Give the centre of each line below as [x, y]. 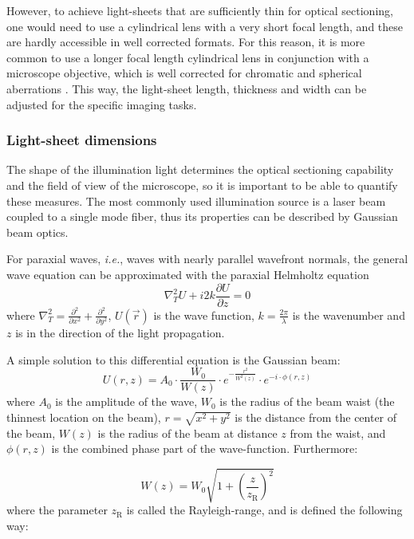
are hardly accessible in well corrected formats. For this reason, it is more [186, 42]
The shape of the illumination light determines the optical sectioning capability [200, 169]
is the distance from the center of [316, 417]
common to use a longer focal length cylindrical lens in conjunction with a [188, 57]
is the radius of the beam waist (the [307, 401]
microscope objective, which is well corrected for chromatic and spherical [184, 73]
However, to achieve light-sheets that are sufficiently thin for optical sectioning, [200, 10]
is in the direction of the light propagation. [120, 332]
